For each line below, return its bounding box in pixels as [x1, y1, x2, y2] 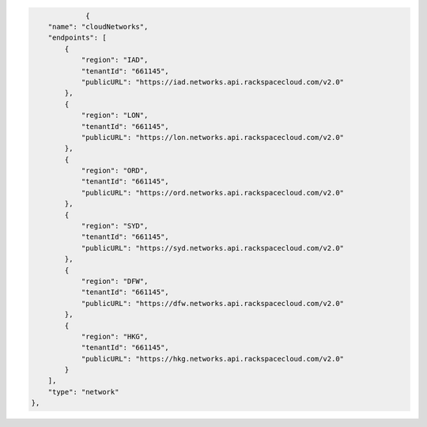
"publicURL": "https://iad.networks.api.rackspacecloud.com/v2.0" [81, 77, 344, 86]
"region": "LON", [81, 111, 149, 120]
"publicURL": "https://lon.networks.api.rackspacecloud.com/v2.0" [81, 133, 344, 142]
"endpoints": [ [47, 33, 107, 43]
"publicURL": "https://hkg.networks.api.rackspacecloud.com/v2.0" [81, 354, 344, 363]
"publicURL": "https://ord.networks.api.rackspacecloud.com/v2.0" [81, 188, 344, 197]
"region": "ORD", [81, 166, 149, 176]
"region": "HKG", [81, 332, 149, 341]
